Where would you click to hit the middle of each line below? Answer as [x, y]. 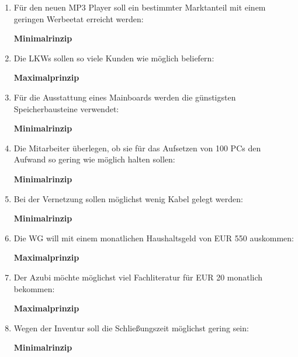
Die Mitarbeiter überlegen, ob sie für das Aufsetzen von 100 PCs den [137, 148]
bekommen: [34, 288]
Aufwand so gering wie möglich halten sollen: [94, 159]
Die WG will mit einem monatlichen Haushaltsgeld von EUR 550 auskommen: [154, 238]
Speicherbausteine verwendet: [66, 108]
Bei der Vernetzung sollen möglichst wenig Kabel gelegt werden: [128, 198]
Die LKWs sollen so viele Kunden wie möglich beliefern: [114, 58]
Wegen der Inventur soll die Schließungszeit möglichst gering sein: [131, 327]
